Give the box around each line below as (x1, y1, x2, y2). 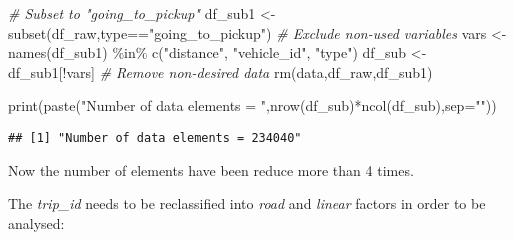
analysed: (8, 212, 65, 233)
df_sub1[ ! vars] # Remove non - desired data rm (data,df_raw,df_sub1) (8, 61, 433, 82)
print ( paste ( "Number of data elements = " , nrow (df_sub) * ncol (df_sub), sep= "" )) (8, 95, 497, 116)
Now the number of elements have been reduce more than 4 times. (8, 159, 414, 180)
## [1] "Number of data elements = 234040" (8, 130, 302, 145)
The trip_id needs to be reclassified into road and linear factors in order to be (8, 193, 486, 214)
